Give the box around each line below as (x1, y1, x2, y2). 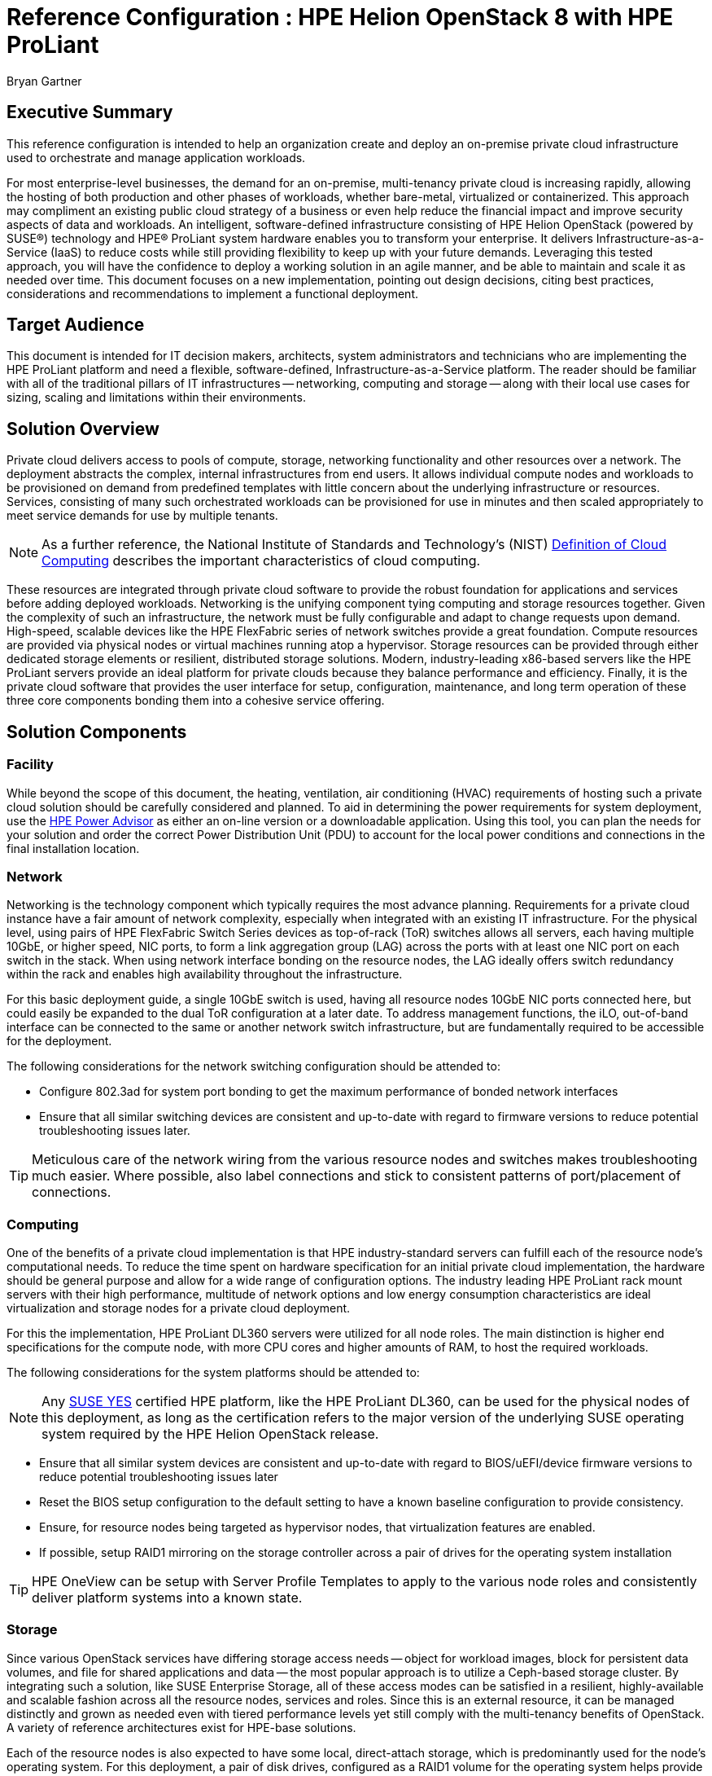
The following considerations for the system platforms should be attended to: (7, 1365, 420, 1379)
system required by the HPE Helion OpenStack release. (41, 1426, 379, 1442)
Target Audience (7, 314, 145, 336)
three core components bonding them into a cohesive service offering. (7, 693, 385, 708)
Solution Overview (7, 418, 159, 439)
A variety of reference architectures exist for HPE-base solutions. (7, 1720, 356, 1734)
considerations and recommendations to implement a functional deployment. (7, 286, 418, 301)
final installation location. (7, 841, 140, 855)
